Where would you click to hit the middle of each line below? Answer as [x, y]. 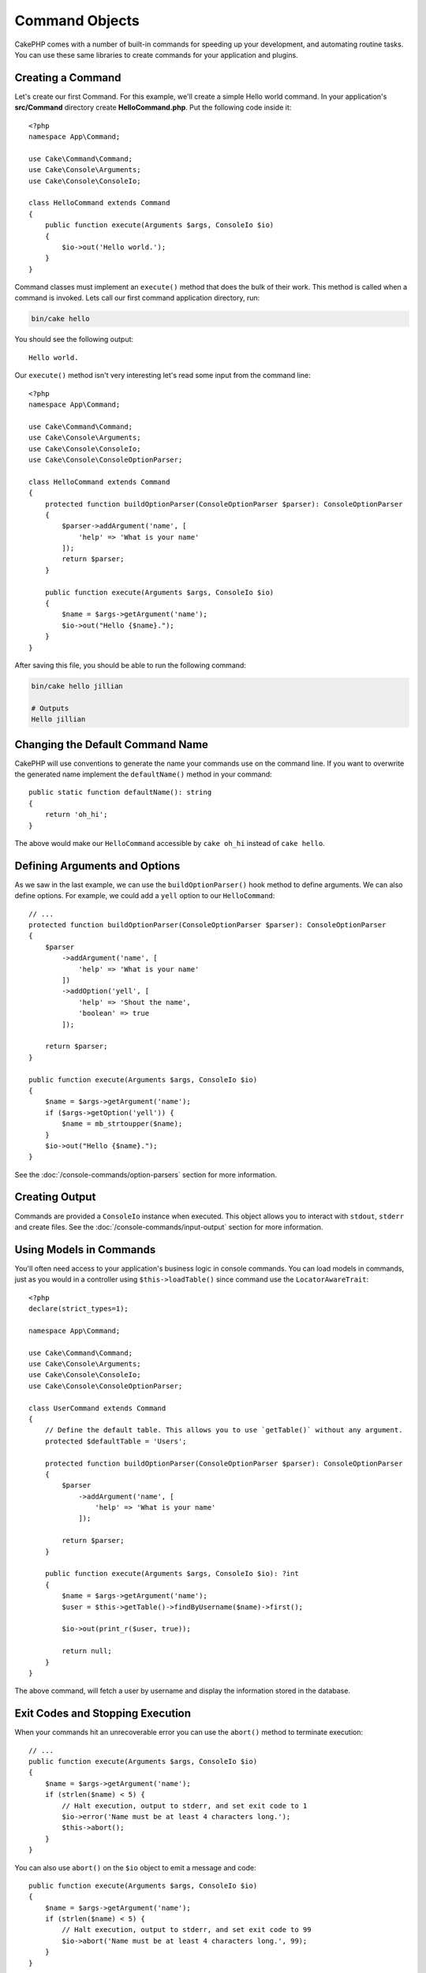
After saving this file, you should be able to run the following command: [130, 665]
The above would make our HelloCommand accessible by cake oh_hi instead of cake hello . [170, 843]
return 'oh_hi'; [76, 814]
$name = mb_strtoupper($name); [122, 1124]
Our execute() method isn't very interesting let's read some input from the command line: [163, 376]
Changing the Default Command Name [112, 745]
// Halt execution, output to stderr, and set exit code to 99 [187, 1930]
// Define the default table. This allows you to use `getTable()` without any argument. [224, 1430]
